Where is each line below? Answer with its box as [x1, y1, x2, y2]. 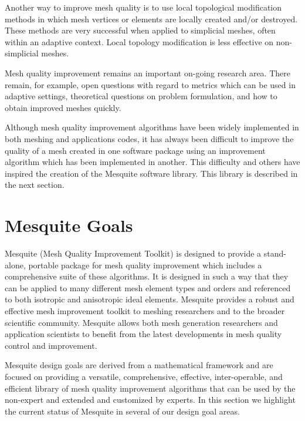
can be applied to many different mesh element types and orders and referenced [5, 281, 291, 294]
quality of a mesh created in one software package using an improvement [5, 144, 266, 156]
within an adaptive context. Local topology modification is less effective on [5, 35, 274, 48]
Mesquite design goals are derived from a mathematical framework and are [5, 359, 273, 371]
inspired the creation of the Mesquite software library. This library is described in [5, 167, 298, 179]
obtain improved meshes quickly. [5, 101, 121, 113]
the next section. [5, 178, 65, 191]
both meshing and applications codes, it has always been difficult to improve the [5, 132, 294, 144]
